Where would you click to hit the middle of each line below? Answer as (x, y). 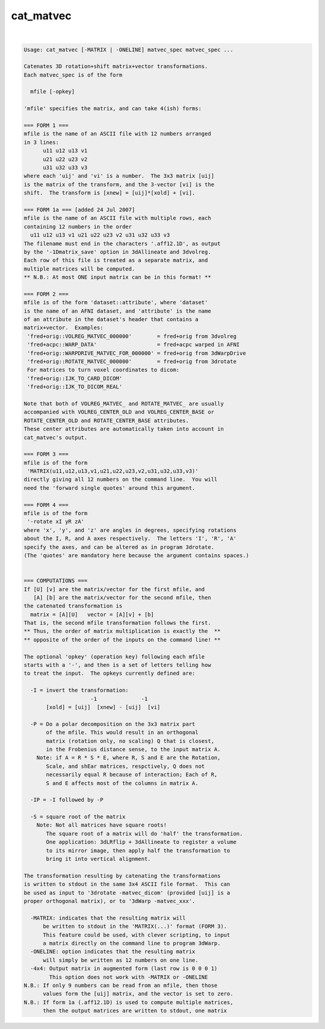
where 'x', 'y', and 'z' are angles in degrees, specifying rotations (130, 530)
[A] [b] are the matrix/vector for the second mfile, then (122, 597)
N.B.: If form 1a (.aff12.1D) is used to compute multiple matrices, (128, 1002)
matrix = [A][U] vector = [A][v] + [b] (92, 614)
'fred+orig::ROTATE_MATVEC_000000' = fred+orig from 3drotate (132, 361)
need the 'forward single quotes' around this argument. (110, 488)
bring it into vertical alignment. (98, 859)
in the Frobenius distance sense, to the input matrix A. (133, 749)
